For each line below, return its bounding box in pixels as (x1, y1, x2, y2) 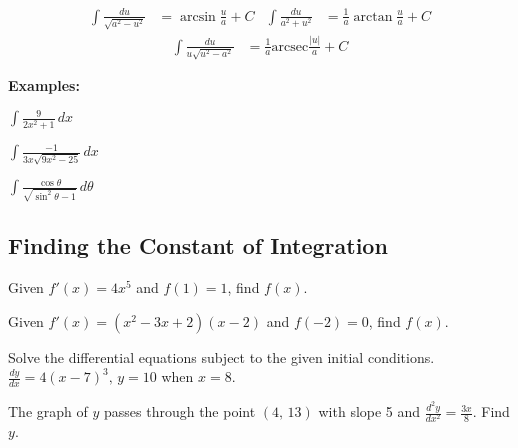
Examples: (8, 75, 80, 96)
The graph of (8, 401, 88, 422)
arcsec (271, 39, 309, 54)
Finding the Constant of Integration (8, 230, 388, 261)
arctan (353, 9, 393, 24)
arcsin (179, 9, 216, 24)
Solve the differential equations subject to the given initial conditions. (8, 346, 435, 367)
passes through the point (103, 401, 256, 422)
